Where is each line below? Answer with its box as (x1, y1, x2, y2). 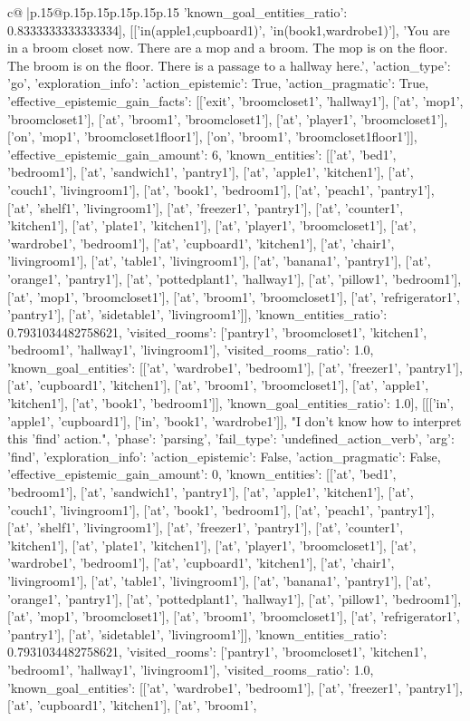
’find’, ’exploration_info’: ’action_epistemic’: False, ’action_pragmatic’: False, (7, 446, 441, 465)
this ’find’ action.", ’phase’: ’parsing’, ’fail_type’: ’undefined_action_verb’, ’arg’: (7, 429, 455, 448)
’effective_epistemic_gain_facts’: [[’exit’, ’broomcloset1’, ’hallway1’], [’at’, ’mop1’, (7, 91, 464, 110)
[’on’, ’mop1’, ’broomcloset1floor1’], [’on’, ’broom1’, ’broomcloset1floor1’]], (7, 127, 417, 146)
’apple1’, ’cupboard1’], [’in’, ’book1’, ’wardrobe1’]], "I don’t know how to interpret (7, 411, 462, 430)
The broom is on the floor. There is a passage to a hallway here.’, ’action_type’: (7, 55, 451, 74)
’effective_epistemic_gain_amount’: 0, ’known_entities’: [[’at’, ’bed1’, (7, 464, 397, 483)
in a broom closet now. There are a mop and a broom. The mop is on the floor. (7, 38, 448, 57)
